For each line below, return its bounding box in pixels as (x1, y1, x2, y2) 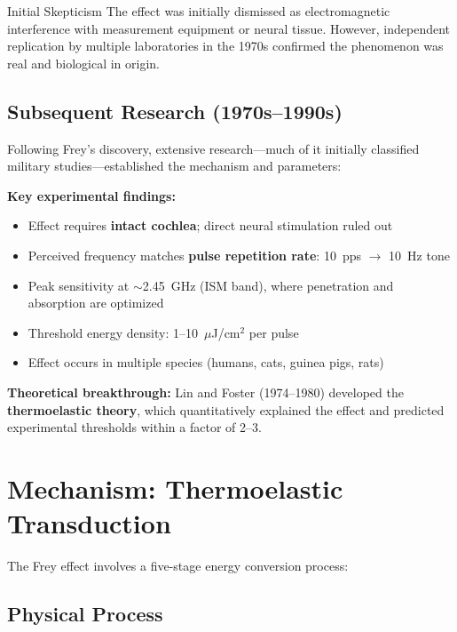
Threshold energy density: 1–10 (28, 323, 198, 341)
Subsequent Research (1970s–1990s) (7, 97, 343, 124)
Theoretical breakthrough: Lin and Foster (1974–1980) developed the (7, 382, 404, 401)
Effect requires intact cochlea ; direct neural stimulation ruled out (28, 216, 393, 235)
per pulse (248, 323, 299, 341)
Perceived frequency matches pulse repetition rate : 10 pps (28, 245, 361, 264)
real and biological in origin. (7, 53, 161, 72)
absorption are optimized (28, 293, 164, 312)
